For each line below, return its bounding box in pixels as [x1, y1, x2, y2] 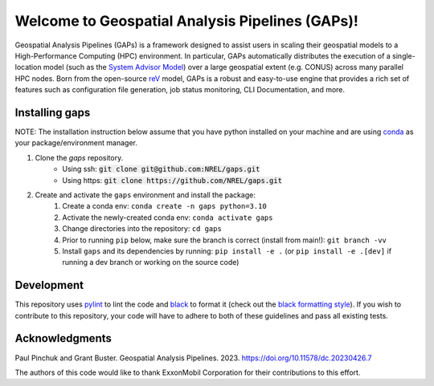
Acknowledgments [14, 331, 113, 345]
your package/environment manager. [14, 138, 138, 148]
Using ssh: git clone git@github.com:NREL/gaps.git [62, 165, 260, 174]
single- [392, 51, 416, 60]
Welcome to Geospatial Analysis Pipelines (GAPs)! [14, 12, 359, 30]
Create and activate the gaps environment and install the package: [35, 189, 256, 200]
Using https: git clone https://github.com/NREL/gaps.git [62, 175, 283, 185]
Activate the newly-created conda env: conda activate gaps [62, 213, 273, 222]
